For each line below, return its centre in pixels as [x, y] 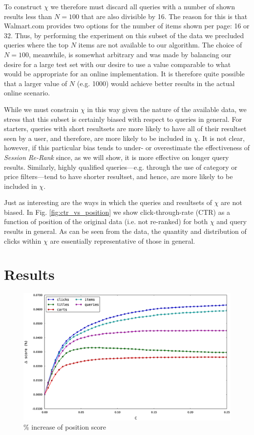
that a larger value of [36, 83]
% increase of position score [65, 427]
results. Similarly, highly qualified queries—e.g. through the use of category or [121, 167]
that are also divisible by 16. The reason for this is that [164, 16]
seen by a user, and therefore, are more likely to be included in [98, 138]
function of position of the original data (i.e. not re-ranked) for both [106, 221]
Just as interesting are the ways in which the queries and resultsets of [108, 202]
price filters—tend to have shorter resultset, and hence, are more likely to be [118, 176]
